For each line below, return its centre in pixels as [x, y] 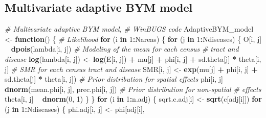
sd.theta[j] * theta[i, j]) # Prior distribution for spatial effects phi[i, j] [114, 79]
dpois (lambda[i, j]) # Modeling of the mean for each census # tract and [125, 49]
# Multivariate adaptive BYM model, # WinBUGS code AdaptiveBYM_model [129, 29]
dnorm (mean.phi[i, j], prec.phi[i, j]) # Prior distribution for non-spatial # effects [133, 89]
